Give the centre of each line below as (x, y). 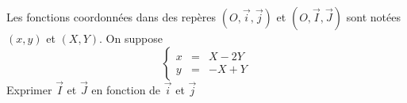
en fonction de (126, 89)
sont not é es (373, 17)
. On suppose (131, 38)
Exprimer (29, 89)
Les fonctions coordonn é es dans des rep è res (111, 17)
